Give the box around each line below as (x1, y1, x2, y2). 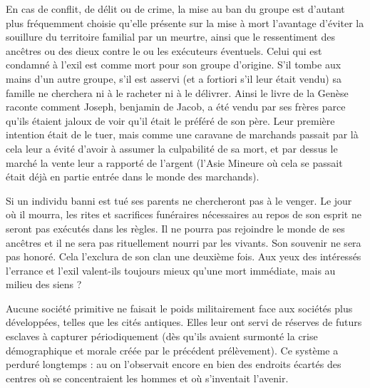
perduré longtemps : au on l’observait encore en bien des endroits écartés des (6, 357, 341, 372)
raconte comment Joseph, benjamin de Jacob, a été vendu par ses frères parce (6, 99, 346, 114)
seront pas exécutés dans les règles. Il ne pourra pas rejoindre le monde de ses (6, 220, 345, 235)
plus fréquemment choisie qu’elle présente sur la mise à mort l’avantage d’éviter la (6, 15, 364, 30)
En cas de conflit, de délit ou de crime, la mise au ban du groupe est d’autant (6, 1, 345, 16)
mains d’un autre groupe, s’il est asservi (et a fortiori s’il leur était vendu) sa (6, 71, 341, 86)
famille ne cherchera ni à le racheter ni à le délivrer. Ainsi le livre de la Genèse (6, 85, 349, 100)
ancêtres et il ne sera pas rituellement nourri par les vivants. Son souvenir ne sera (6, 235, 361, 250)
